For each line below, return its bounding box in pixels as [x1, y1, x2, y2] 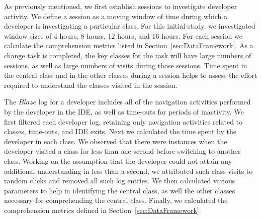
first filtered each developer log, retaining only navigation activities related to [4, 116, 243, 127]
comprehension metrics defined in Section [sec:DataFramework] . [4, 204, 201, 215]
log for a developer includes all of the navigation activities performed [38, 96, 251, 107]
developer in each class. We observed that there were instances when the [4, 136, 227, 146]
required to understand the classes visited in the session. [4, 79, 178, 90]
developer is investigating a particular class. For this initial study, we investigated [4, 21, 255, 31]
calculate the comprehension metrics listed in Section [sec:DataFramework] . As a [4, 40, 253, 51]
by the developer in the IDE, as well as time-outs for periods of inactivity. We [4, 106, 244, 117]
